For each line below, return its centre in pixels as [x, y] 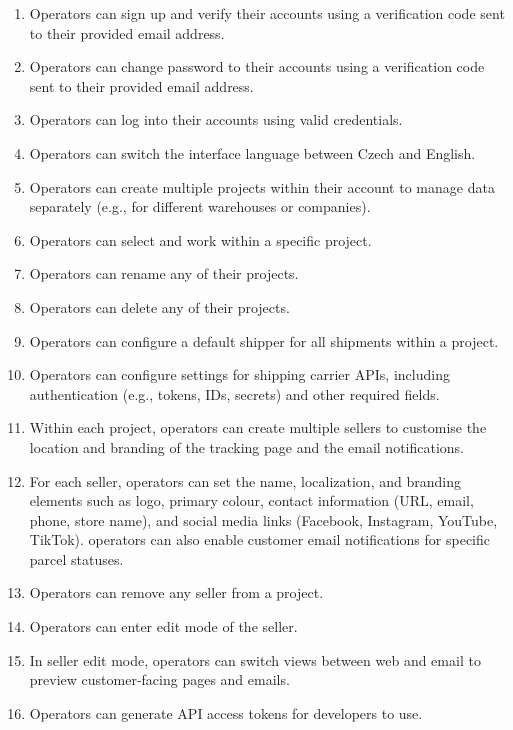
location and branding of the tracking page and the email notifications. [247, 446]
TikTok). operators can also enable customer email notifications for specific [259, 539]
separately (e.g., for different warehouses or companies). [200, 206]
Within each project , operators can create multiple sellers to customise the [258, 427]
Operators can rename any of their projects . [164, 273]
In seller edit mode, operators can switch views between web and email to [255, 659]
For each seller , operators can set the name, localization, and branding [245, 480]
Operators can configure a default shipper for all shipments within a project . [264, 340]
